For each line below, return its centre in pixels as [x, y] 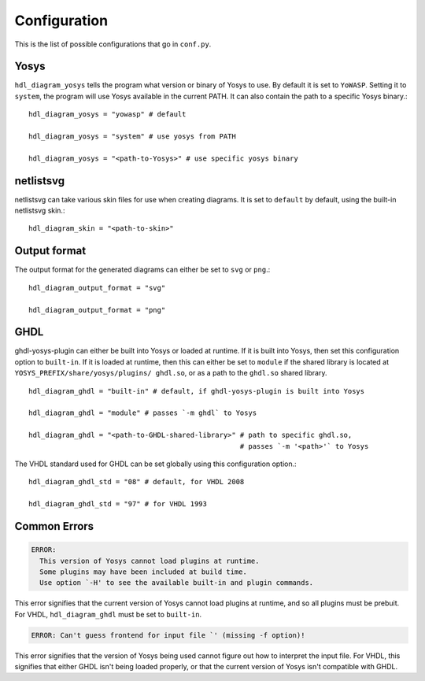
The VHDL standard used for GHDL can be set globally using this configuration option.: [155, 464]
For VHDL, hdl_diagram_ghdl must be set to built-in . [108, 614]
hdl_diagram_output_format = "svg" [97, 288]
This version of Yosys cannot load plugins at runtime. [150, 561]
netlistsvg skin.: [40, 211]
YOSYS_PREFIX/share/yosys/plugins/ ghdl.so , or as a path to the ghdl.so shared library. [171, 373]
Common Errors [54, 526]
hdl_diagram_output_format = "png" [97, 310]
